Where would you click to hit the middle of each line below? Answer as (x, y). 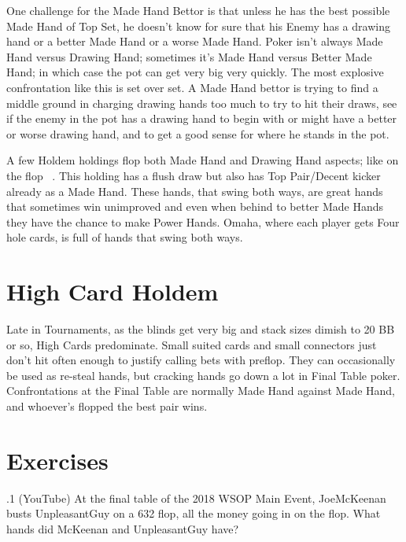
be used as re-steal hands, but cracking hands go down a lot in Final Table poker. (203, 375)
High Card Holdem (113, 291)
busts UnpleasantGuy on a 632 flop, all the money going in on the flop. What (194, 513)
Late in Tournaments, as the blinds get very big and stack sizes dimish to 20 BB (201, 329)
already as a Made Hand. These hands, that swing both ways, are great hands (195, 191)
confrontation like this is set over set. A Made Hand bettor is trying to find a (192, 87)
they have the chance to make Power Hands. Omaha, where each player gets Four (203, 221)
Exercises (57, 460)
